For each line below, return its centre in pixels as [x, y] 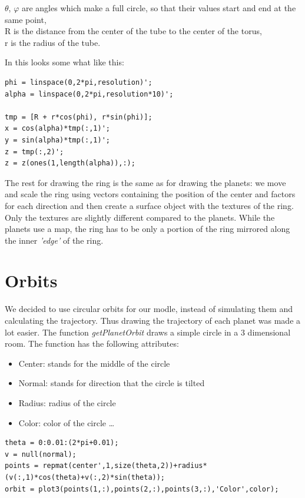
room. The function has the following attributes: [92, 343]
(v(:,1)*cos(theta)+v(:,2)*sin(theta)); [85, 477]
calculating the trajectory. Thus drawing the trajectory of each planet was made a [153, 320]
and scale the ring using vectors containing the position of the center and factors [150, 194]
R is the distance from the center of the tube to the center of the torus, [133, 31]
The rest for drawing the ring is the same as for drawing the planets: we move [145, 182]
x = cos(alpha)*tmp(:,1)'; [57, 129]
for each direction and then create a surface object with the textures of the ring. [149, 205]
